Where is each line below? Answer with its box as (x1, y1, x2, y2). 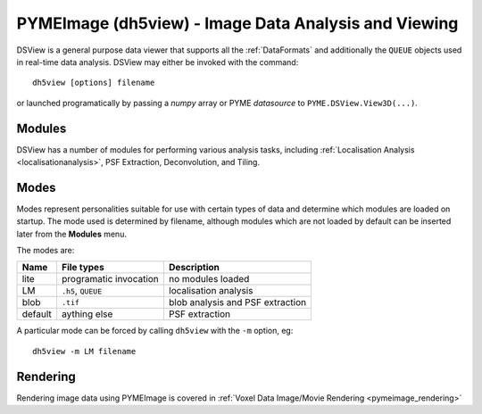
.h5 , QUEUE (61, 285, 103, 297)
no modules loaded (168, 273, 250, 286)
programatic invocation (61, 273, 160, 286)
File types (61, 261, 104, 274)
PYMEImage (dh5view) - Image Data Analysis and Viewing (16, 13, 459, 33)
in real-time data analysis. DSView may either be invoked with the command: (16, 56, 299, 67)
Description (168, 261, 220, 274)
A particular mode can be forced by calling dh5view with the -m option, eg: (16, 326, 294, 336)
